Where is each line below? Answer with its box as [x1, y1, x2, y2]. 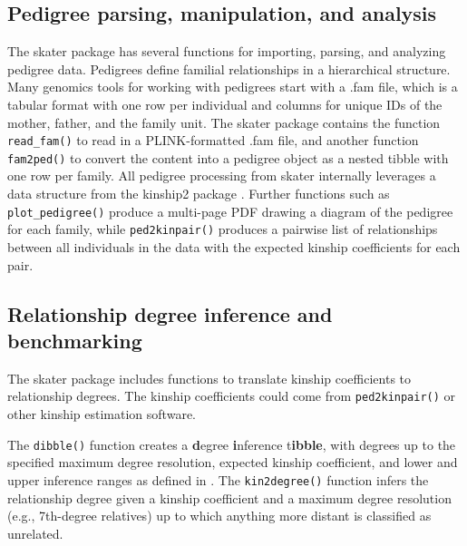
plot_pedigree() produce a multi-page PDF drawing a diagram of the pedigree [7, 201, 453, 220]
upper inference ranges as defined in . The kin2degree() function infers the [7, 470, 429, 489]
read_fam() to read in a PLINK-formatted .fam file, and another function [7, 131, 419, 150]
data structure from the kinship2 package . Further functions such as [7, 184, 390, 203]
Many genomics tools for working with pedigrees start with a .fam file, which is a [7, 77, 458, 96]
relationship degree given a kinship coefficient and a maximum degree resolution [7, 488, 452, 507]
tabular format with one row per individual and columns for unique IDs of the [7, 94, 443, 113]
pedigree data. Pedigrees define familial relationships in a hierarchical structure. [7, 59, 451, 78]
